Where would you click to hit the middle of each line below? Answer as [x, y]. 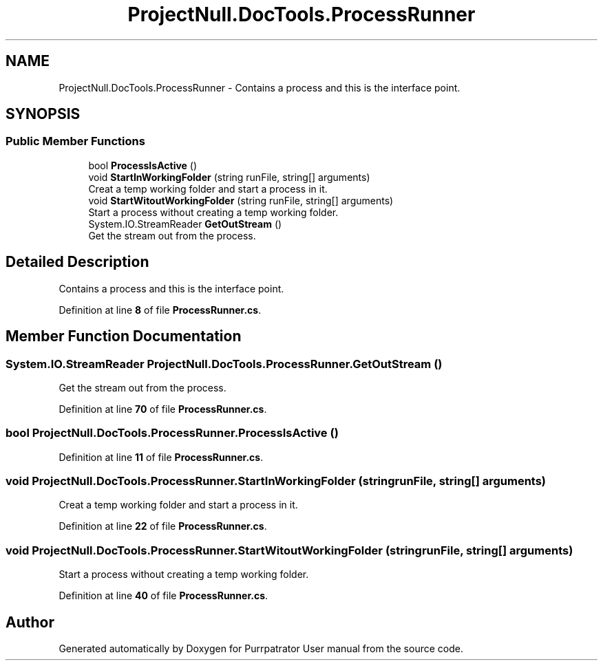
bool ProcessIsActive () [143, 165]
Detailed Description [77, 262]
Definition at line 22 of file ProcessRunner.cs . [163, 526]
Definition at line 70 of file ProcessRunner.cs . [163, 409]
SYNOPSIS [43, 114]
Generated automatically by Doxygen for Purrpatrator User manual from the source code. [261, 648]
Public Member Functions [75, 141]
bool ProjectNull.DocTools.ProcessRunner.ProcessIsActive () [172, 433]
